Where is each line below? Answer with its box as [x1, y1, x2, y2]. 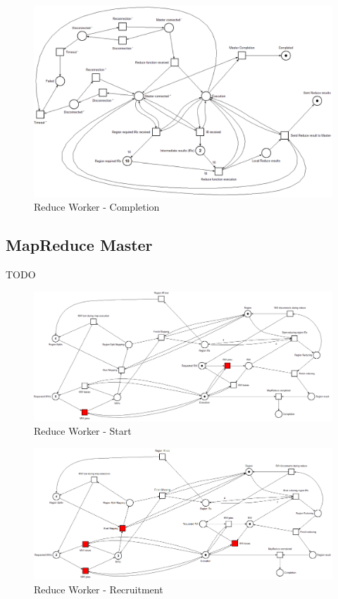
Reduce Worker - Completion [34, 199, 160, 214]
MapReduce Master [6, 234, 153, 256]
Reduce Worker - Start [34, 424, 132, 438]
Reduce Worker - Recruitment [34, 581, 163, 596]
